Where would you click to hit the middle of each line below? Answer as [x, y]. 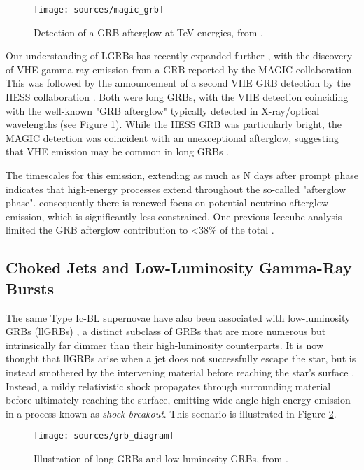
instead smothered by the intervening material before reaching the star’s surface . [180, 372]
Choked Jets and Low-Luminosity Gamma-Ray [179, 268]
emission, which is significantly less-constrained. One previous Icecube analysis [174, 216]
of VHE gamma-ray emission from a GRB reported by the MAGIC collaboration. [180, 69]
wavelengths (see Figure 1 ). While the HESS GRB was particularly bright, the [174, 124]
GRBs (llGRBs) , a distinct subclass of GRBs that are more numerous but [166, 331]
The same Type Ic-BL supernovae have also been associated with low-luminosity [178, 317]
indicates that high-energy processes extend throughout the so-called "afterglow [176, 188]
